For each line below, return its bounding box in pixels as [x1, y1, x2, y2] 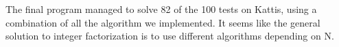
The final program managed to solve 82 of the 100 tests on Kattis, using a [5, 2, 317, 16]
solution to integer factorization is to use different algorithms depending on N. [5, 29, 334, 43]
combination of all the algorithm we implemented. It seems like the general [5, 15, 320, 29]
